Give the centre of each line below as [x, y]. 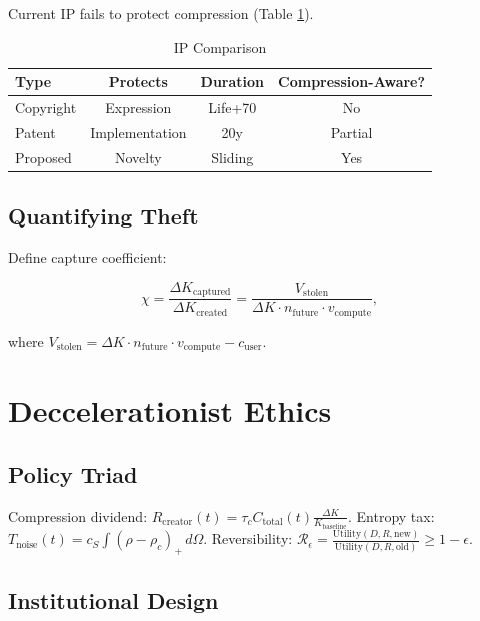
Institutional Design [113, 599]
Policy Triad [73, 473]
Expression [138, 107]
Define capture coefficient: [87, 257]
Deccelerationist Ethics [170, 410]
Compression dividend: [78, 515]
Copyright [46, 107]
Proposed [43, 156]
